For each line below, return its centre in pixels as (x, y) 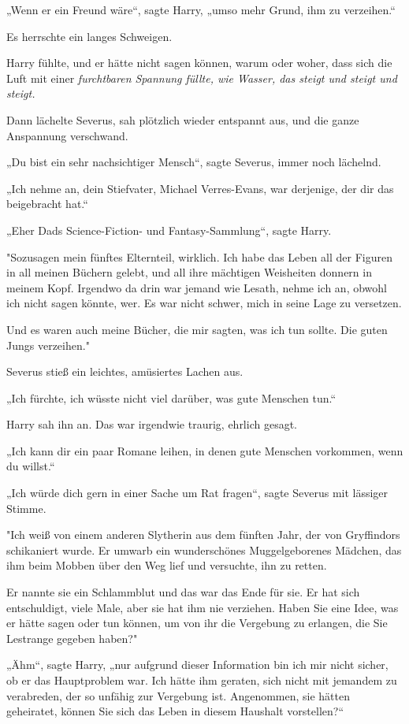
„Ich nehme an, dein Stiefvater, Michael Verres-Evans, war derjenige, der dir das (200, 188)
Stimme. (26, 508)
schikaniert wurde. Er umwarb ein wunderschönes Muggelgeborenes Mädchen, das (204, 549)
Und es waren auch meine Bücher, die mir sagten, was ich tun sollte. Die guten (197, 329)
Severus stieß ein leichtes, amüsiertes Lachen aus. (125, 371)
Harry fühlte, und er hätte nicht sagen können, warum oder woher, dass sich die (199, 63)
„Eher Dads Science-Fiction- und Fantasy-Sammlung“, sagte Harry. (169, 230)
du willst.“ (31, 466)
